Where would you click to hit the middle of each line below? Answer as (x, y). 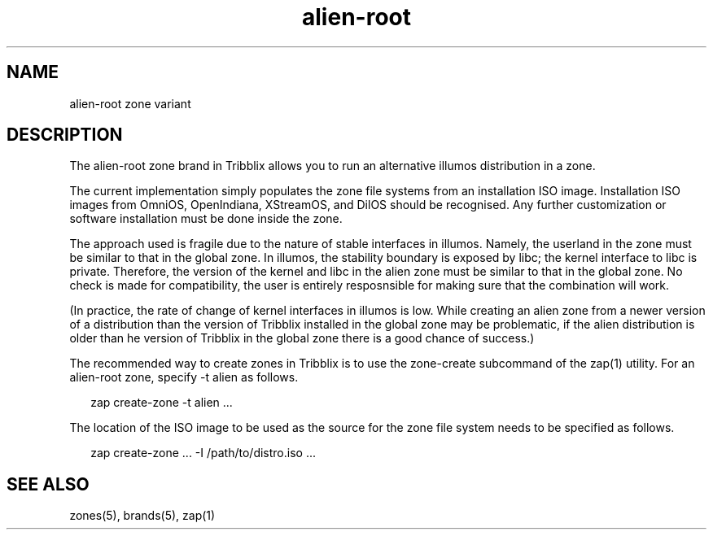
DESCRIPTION (65, 135)
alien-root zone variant (130, 103)
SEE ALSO (48, 484)
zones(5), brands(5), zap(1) (142, 516)
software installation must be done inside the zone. (206, 219)
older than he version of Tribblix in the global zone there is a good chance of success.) (302, 338)
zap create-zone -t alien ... (162, 403)
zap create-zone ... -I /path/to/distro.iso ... (203, 453)
